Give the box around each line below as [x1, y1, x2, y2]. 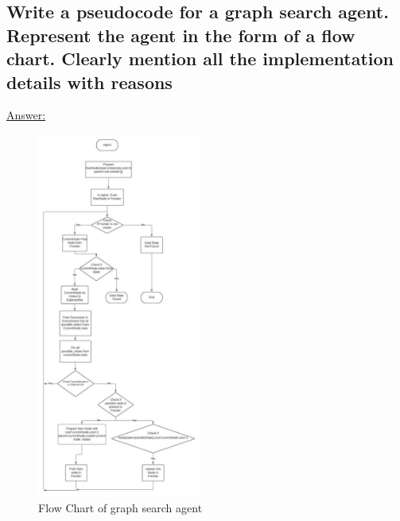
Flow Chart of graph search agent [38, 499, 203, 515]
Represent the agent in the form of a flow [6, 22, 355, 47]
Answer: [6, 107, 46, 123]
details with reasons [6, 69, 173, 94]
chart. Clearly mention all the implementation [6, 46, 394, 71]
